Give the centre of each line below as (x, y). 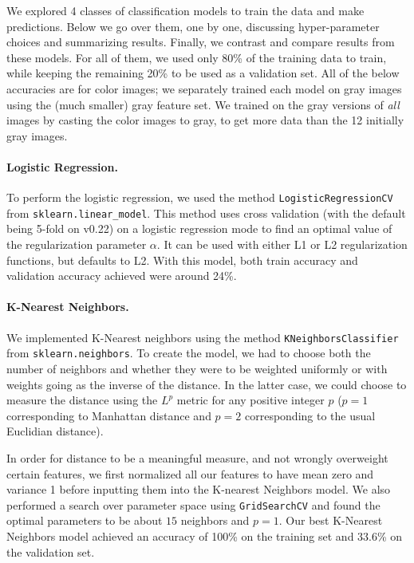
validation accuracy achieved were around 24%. (122, 276)
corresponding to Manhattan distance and (109, 415)
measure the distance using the (82, 400)
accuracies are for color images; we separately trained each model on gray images (204, 88)
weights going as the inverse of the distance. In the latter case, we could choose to (207, 384)
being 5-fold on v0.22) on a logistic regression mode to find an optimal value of (199, 228)
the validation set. (51, 551)
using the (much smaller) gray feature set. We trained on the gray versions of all (203, 104)
